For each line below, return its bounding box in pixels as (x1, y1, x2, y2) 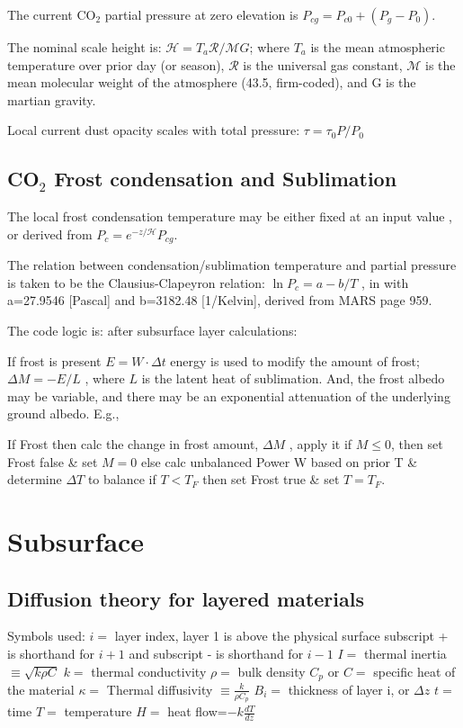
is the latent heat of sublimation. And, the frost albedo (141, 369, 445, 388)
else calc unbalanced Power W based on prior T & (140, 452, 418, 471)
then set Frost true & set (202, 470, 340, 489)
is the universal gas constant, (243, 55, 403, 74)
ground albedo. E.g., (7, 404, 120, 423)
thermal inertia (363, 643, 447, 662)
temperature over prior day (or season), (7, 55, 225, 74)
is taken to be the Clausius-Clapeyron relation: (7, 273, 265, 292)
